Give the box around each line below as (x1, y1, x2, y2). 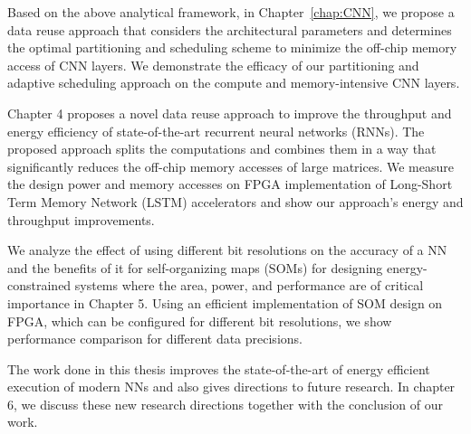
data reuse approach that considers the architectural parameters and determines (7, 20, 452, 39)
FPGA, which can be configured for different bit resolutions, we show (7, 311, 392, 330)
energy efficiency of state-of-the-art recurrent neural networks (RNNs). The (7, 121, 425, 140)
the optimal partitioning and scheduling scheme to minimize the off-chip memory (7, 38, 457, 57)
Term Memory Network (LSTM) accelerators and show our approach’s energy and (7, 192, 464, 211)
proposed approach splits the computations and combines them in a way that (7, 139, 437, 158)
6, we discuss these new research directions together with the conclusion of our (7, 394, 443, 413)
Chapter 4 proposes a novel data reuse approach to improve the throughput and (7, 103, 452, 122)
